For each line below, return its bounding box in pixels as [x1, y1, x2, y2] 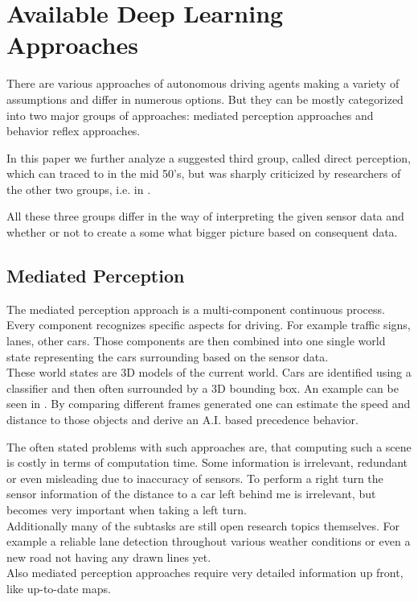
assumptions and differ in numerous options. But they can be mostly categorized [6, 90, 404, 107]
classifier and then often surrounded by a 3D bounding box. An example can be [6, 379, 399, 396]
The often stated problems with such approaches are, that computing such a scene [6, 438, 412, 455]
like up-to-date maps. [6, 579, 111, 596]
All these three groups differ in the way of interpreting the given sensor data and [6, 208, 404, 225]
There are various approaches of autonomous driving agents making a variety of [6, 75, 400, 92]
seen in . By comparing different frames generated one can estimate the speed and [6, 395, 411, 412]
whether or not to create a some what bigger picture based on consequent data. [6, 224, 398, 241]
